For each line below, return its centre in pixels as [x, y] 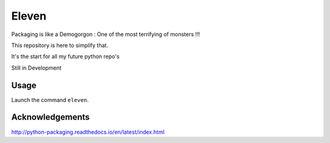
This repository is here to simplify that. [60, 45]
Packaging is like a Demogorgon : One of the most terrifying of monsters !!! [106, 34]
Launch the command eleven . [50, 100]
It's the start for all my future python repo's [65, 57]
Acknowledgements [50, 117]
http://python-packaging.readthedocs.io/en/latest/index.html [88, 132]
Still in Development [36, 68]
